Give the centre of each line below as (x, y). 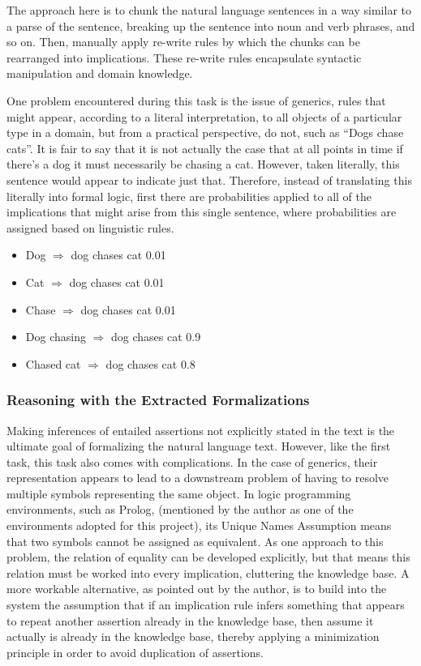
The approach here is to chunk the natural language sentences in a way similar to (209, 10)
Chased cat (53, 363)
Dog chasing (56, 337)
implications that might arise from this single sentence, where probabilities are (202, 212)
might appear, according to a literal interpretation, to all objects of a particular (204, 116)
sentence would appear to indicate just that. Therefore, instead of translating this (209, 179)
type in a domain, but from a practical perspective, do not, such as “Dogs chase (205, 132)
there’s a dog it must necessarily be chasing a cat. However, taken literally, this (203, 164)
